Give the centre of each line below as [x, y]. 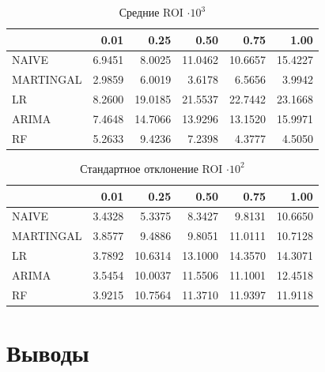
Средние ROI [151, 12]
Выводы [48, 352]
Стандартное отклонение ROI [151, 168]
